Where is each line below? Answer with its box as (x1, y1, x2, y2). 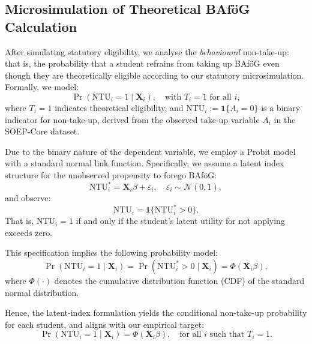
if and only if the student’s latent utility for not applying (76, 214, 285, 227)
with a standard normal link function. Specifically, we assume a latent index (5, 157, 284, 169)
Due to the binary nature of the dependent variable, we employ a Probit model (5, 145, 296, 157)
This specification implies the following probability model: (5, 246, 218, 259)
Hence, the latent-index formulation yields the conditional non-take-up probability (5, 306, 307, 319)
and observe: (5, 192, 51, 204)
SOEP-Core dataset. (5, 125, 80, 137)
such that (209, 330, 245, 339)
